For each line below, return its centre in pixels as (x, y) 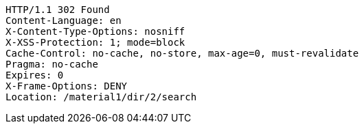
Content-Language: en (64, 20)
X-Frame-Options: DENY (67, 86)
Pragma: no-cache (52, 64)
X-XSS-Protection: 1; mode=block (95, 42)
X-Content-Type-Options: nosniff (95, 31)
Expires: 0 (35, 75)
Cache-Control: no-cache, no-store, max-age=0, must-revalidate (182, 53)
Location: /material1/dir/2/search (101, 97)
